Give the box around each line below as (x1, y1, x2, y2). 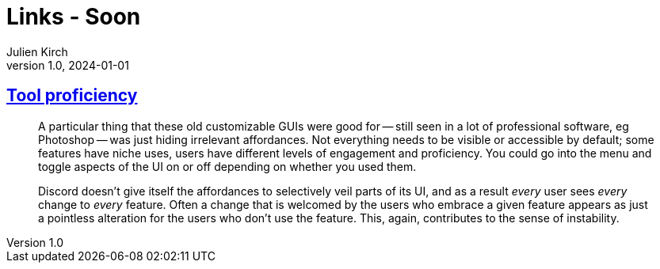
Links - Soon (6, 3, 141, 30)
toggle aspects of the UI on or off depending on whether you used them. (38, 159, 417, 173)
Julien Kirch (6, 44, 68, 59)
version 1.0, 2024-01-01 (6, 58, 129, 72)
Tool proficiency (6, 85, 138, 106)
